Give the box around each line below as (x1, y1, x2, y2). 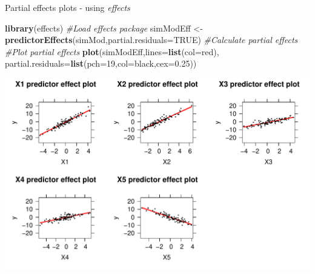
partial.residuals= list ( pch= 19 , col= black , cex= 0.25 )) (5, 57, 197, 70)
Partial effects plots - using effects (5, 1, 130, 13)
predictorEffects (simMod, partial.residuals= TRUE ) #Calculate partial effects (5, 33, 298, 46)
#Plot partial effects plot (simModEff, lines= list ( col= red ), (5, 45, 219, 58)
